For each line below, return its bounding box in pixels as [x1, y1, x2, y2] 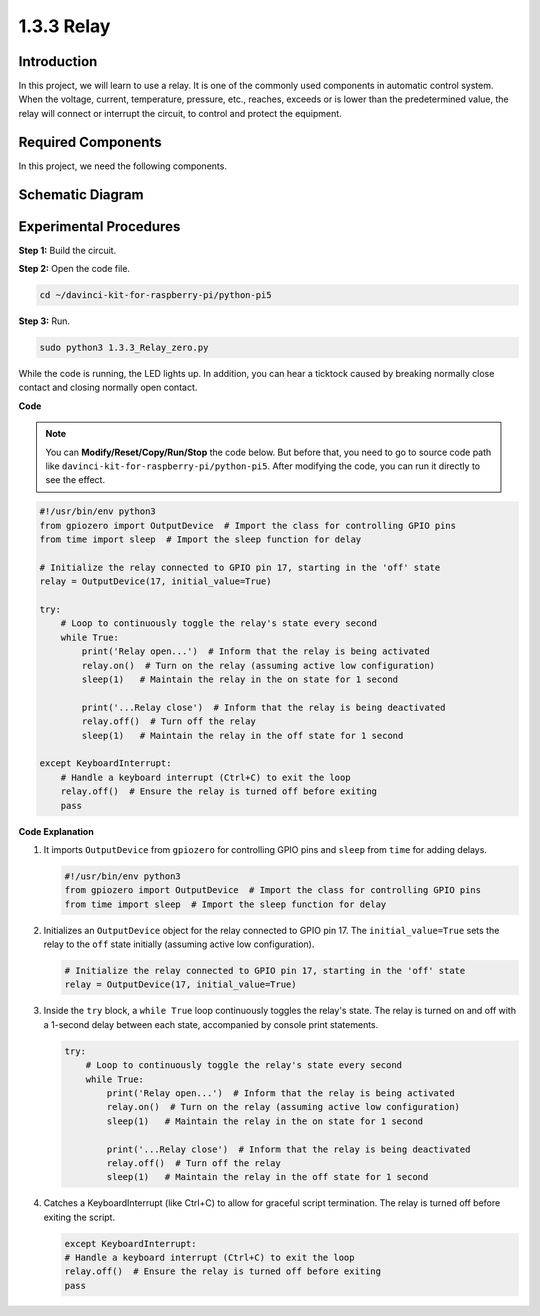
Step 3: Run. [18, 315, 70, 327]
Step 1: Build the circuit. [18, 244, 117, 256]
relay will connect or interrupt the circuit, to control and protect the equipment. [18, 107, 342, 119]
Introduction [18, 53, 98, 70]
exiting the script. [43, 1211, 115, 1223]
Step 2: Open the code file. [18, 263, 130, 275]
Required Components [18, 133, 162, 150]
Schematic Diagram [18, 186, 144, 203]
